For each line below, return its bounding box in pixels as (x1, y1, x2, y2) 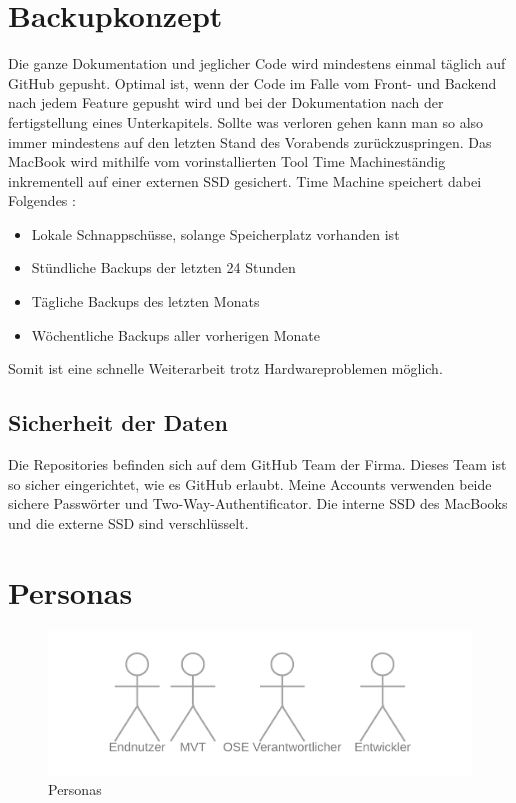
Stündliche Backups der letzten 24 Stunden (31, 257, 296, 278)
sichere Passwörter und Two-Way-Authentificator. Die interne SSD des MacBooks (8, 493, 508, 514)
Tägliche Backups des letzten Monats (31, 291, 260, 312)
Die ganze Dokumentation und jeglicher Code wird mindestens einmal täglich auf (8, 53, 506, 74)
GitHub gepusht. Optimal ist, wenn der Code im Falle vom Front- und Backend (8, 72, 497, 93)
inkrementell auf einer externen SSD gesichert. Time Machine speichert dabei (8, 170, 482, 191)
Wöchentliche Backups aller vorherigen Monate (31, 324, 320, 345)
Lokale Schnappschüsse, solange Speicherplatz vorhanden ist (31, 223, 400, 244)
